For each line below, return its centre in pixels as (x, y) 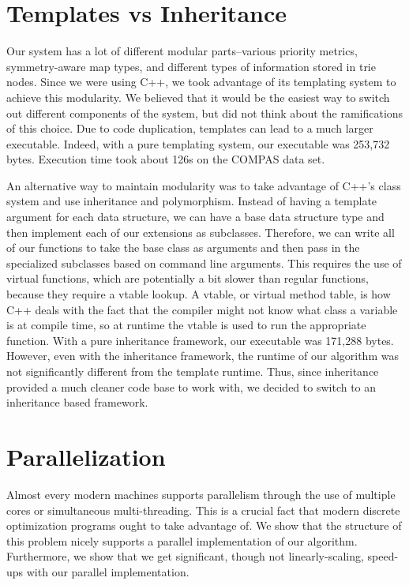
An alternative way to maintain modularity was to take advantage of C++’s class (204, 185)
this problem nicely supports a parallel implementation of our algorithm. (182, 540)
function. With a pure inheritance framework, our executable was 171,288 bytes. (200, 340)
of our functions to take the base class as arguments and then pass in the (183, 247)
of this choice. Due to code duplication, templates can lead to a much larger (190, 128)
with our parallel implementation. (108, 571)
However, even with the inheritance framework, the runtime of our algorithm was (203, 356)
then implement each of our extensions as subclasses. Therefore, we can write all (201, 232)
